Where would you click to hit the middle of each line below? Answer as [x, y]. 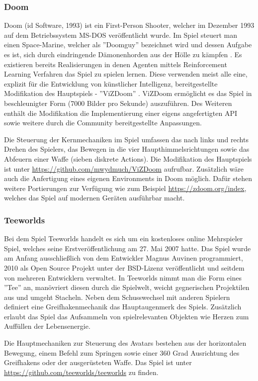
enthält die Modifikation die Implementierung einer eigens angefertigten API [121, 113]
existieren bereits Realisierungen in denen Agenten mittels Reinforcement [116, 64]
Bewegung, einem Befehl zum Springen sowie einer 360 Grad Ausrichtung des [122, 352]
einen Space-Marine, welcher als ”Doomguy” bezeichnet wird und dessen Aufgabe [128, 45]
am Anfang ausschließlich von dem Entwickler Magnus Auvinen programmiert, [124, 258]
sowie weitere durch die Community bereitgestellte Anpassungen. [103, 123]
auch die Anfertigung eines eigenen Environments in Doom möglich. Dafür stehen [128, 178]
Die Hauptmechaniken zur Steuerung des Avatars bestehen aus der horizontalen [125, 343]
